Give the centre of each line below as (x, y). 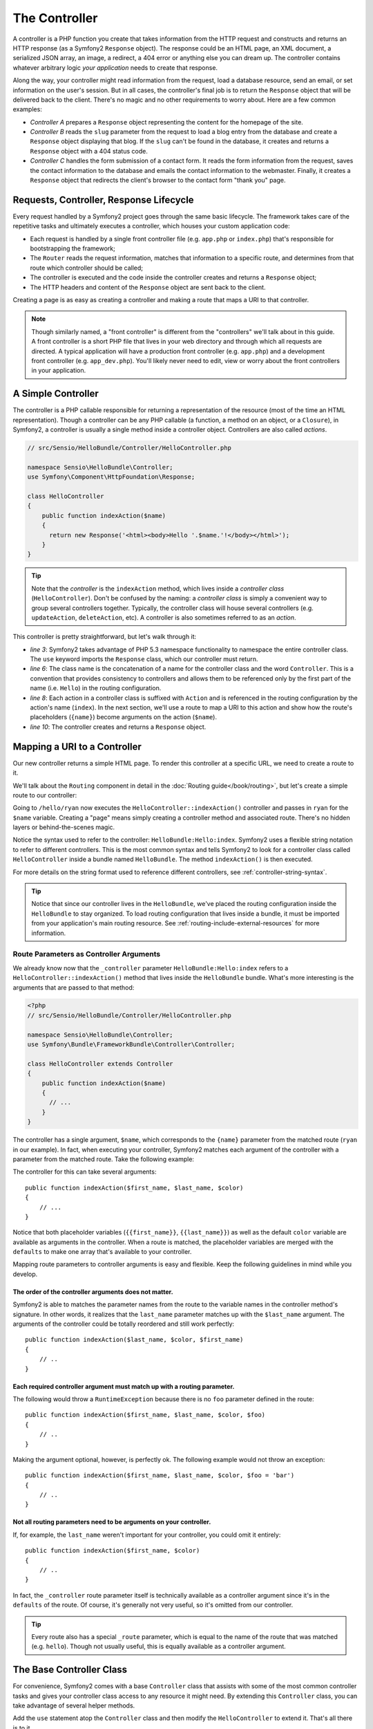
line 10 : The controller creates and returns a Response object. (118, 727)
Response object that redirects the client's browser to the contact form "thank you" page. (158, 181)
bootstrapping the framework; (73, 248)
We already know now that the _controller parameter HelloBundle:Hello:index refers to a (151, 968)
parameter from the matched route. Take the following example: (104, 1159)
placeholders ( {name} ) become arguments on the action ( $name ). (124, 717)
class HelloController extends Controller (100, 1064)
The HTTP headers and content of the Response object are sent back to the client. (148, 287)
